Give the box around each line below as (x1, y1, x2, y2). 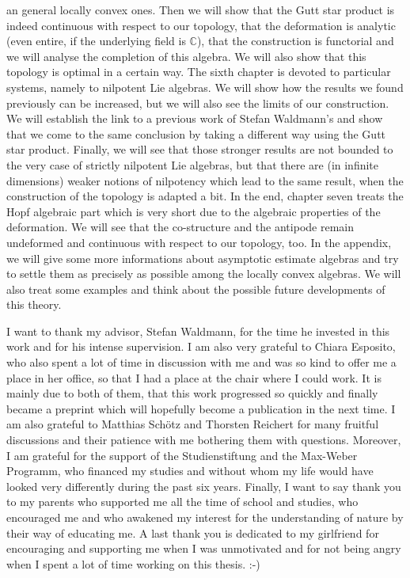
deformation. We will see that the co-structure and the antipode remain (6, 219, 354, 235)
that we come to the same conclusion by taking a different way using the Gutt (6, 125, 386, 142)
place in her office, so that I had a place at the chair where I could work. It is (6, 369, 382, 386)
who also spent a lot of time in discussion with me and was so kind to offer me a (6, 354, 397, 371)
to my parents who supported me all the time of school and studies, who (6, 493, 359, 510)
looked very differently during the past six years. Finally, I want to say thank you (6, 477, 401, 494)
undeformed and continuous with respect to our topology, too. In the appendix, (6, 234, 392, 250)
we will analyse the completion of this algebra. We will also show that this (6, 48, 366, 64)
